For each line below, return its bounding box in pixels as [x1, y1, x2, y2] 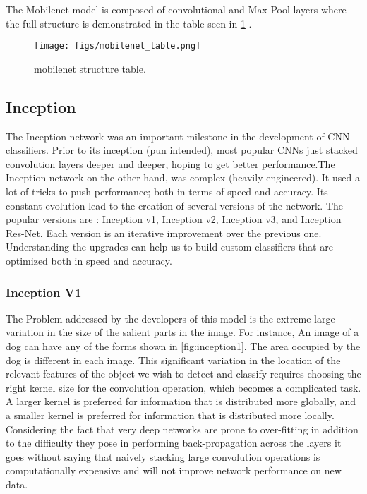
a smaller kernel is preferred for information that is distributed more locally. [6, 407, 335, 422]
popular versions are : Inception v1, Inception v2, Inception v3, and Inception [6, 212, 342, 227]
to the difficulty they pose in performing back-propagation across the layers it [6, 435, 342, 450]
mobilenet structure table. [34, 61, 146, 76]
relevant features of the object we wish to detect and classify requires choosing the [6, 366, 361, 381]
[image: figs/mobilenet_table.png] [34, 41, 201, 52]
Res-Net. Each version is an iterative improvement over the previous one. [6, 225, 322, 240]
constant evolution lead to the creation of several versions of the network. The [6, 198, 343, 212]
